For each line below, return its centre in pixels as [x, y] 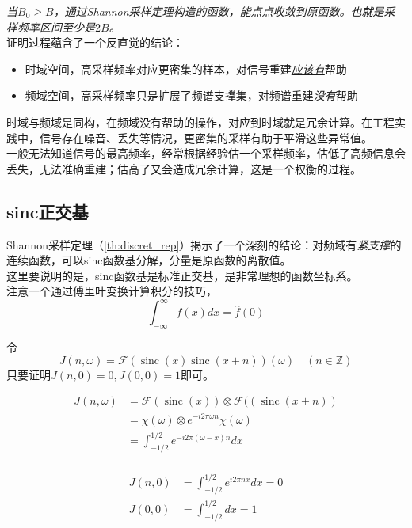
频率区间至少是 [56, 27]
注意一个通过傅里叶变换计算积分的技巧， [112, 291]
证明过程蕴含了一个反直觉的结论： [95, 42]
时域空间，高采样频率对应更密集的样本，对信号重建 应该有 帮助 [186, 68]
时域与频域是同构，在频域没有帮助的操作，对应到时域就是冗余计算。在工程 [200, 122]
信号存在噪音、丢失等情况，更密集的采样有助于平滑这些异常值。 [206, 137]
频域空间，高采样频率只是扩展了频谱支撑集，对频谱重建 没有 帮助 [191, 95]
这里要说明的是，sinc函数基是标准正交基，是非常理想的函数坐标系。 [182, 275]
